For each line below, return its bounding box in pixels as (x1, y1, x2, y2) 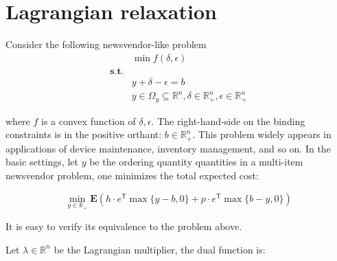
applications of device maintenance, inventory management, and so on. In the (5, 141, 331, 155)
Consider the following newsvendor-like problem (5, 37, 207, 52)
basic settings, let (5, 155, 78, 169)
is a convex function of (41, 113, 136, 128)
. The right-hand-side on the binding (151, 113, 305, 128)
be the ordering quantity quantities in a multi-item (89, 155, 303, 169)
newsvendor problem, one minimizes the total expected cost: (5, 168, 259, 183)
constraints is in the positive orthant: (5, 127, 162, 141)
